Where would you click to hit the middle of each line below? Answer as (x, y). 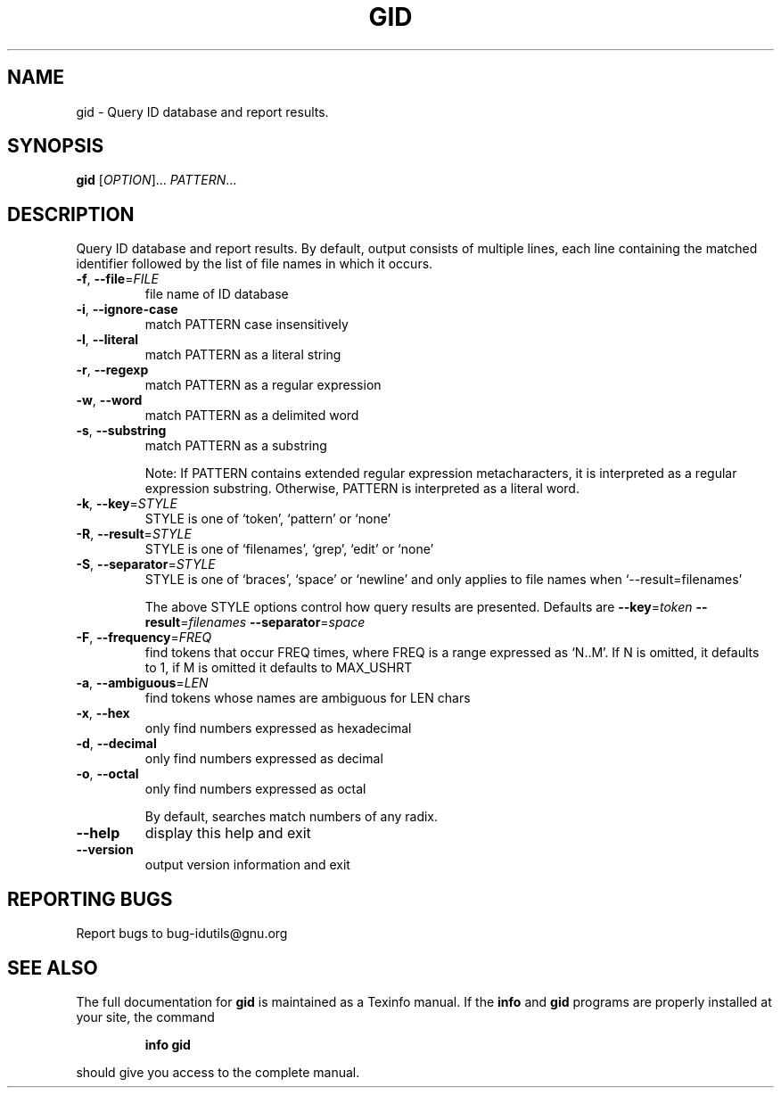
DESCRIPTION (71, 214)
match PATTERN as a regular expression (263, 385)
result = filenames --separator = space (255, 622)
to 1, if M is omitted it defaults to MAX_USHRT (279, 668)
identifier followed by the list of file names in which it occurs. (255, 264)
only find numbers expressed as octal (255, 789)
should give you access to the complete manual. (218, 1072)
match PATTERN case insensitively (247, 325)
